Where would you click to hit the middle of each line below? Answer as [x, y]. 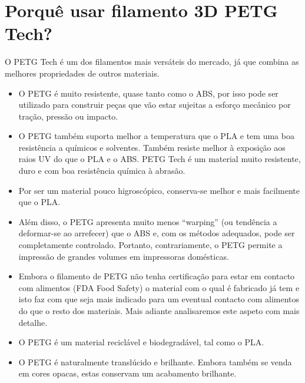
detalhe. [33, 322]
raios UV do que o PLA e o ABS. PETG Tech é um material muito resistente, [160, 159]
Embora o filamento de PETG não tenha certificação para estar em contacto [157, 276]
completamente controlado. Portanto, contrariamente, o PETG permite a [150, 245]
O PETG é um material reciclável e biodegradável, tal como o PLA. [141, 342]
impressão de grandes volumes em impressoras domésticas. [124, 256]
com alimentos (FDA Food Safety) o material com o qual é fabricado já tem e [159, 287]
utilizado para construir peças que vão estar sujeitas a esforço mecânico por [155, 105]
